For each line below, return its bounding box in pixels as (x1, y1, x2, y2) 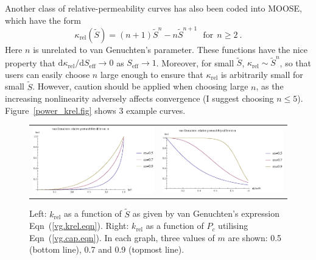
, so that (279, 56, 312, 69)
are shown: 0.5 (228, 231, 282, 244)
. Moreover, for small (156, 56, 234, 69)
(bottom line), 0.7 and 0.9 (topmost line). (29, 243, 184, 256)
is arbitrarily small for (220, 68, 303, 80)
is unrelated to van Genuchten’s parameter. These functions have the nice (33, 43, 307, 55)
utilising (218, 219, 248, 232)
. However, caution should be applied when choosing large (32, 80, 248, 93)
